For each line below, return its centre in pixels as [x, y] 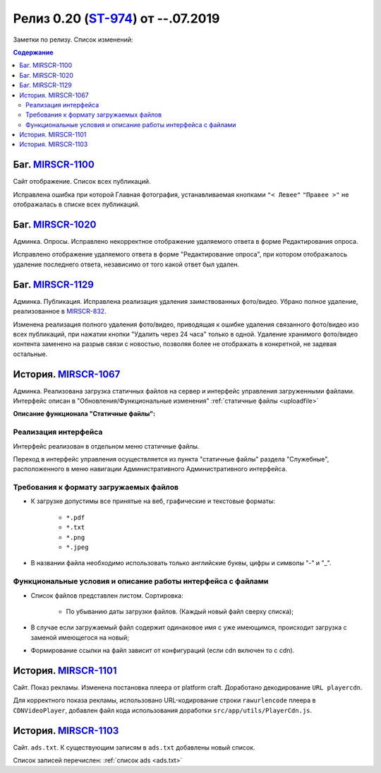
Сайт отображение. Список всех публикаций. [82, 182]
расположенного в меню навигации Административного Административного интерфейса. [150, 469]
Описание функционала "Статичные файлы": [84, 414]
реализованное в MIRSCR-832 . [60, 312]
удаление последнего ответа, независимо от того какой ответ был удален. [126, 264]
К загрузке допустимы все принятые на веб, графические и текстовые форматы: [153, 501]
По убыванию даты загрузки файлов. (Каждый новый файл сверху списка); [180, 611]
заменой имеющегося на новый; [80, 637]
